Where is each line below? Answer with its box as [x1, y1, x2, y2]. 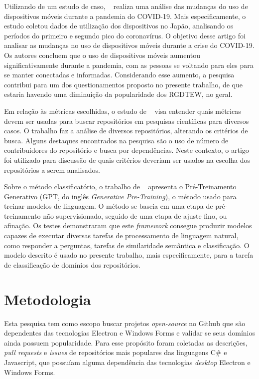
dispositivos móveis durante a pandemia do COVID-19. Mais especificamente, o [4, 10, 246, 21]
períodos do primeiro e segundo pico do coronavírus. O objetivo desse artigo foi [4, 30, 246, 40]
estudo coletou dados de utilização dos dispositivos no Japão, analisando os [4, 20, 234, 31]
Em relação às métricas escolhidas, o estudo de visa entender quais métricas [4, 105, 241, 116]
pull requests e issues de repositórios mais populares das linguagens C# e [4, 347, 227, 358]
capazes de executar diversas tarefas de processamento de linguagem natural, [4, 230, 239, 241]
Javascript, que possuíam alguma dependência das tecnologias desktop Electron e [4, 357, 251, 367]
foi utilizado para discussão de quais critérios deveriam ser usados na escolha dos [4, 154, 251, 165]
